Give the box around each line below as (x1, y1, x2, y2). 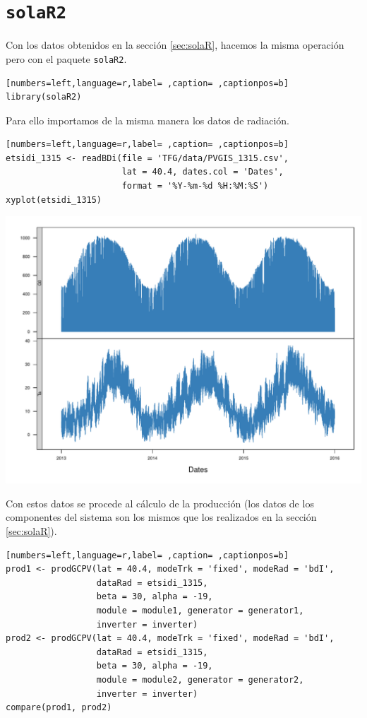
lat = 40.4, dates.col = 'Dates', (121, 167, 284, 177)
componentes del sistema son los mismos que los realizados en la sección (6, 510, 317, 524)
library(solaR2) (6, 92, 82, 102)
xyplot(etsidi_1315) (6, 194, 102, 205)
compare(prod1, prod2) (6, 702, 112, 713)
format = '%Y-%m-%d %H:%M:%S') (121, 181, 269, 192)
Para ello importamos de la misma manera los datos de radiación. (6, 112, 289, 127)
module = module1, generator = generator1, (96, 606, 304, 616)
